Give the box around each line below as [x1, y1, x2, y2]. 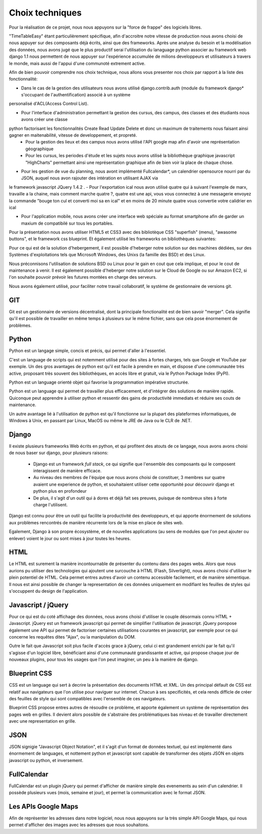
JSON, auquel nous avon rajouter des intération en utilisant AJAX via [21, 175, 158, 181]
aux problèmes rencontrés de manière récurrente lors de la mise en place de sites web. [9, 519, 184, 525]
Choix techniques [9, 7, 82, 18]
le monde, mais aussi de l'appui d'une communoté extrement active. [9, 60, 146, 66]
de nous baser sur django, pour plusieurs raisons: [9, 450, 109, 456]
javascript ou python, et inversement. [9, 757, 83, 763]
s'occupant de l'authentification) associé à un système [21, 92, 131, 98]
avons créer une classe [21, 117, 68, 123]
